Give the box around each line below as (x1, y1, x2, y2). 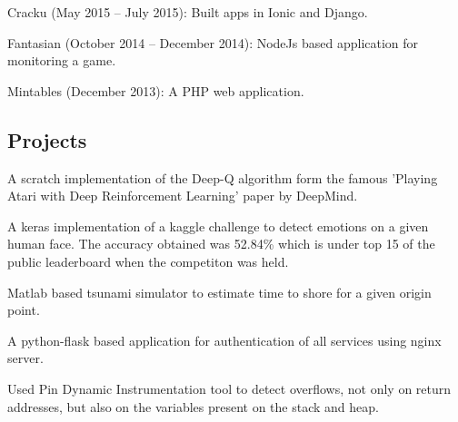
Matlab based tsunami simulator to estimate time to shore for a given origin (7, 282, 432, 301)
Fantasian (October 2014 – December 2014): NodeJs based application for (7, 33, 419, 52)
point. (7, 300, 40, 319)
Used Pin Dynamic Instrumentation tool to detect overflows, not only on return (7, 378, 452, 397)
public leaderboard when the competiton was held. (7, 251, 289, 270)
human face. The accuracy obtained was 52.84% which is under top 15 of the (7, 234, 435, 253)
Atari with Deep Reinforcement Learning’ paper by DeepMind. (7, 186, 358, 205)
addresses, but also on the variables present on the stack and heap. (7, 397, 379, 416)
